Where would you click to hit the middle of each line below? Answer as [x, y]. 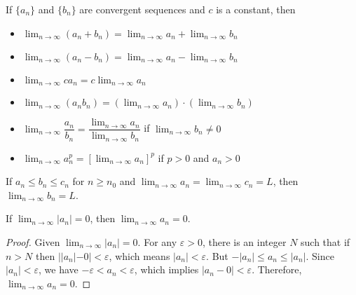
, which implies [166, 269]
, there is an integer [244, 241]
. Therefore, [277, 269]
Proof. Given [33, 241]
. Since [320, 255]
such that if [326, 241]
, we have [59, 269]
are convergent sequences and [142, 9]
